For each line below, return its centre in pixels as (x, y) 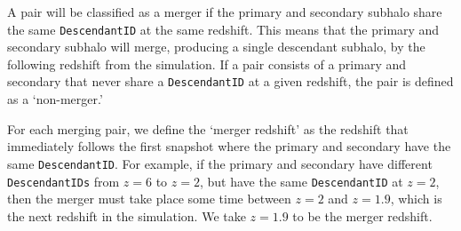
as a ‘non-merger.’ (55, 99)
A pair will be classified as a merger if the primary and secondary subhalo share (225, 12)
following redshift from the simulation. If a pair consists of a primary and (207, 64)
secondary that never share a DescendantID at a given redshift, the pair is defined (230, 81)
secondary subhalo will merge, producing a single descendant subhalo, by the (216, 47)
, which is (416, 199)
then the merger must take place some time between (149, 199)
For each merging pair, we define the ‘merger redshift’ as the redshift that (208, 128)
